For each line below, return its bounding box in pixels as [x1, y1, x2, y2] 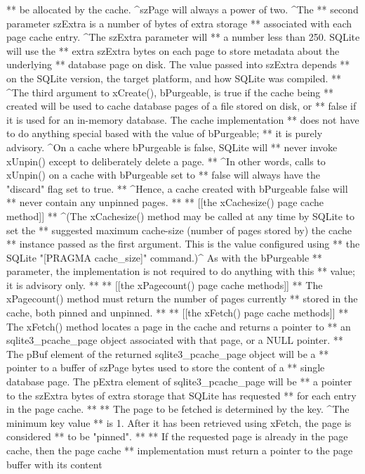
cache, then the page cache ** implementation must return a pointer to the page [6, 443, 353, 457]
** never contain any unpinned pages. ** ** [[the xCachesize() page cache [6, 195, 324, 210]
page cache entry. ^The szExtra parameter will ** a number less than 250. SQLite [6, 30, 360, 44]
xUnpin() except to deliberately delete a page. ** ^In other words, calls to [6, 153, 326, 168]
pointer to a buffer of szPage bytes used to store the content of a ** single [6, 360, 325, 375]
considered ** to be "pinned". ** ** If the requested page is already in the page [6, 429, 348, 444]
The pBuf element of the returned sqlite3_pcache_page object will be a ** [6, 346, 329, 361]
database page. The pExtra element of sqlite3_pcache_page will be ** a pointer [6, 374, 352, 389]
